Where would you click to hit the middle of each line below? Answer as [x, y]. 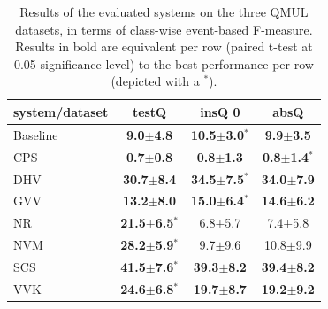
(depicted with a [155, 81]
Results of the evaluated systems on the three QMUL [164, 12]
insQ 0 [220, 111]
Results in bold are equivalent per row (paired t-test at [164, 46]
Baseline [36, 134]
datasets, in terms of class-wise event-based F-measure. [164, 29]
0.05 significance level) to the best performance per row [164, 63]
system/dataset [61, 111]
